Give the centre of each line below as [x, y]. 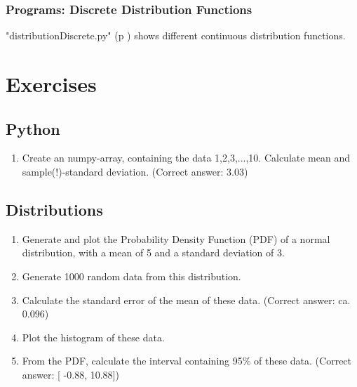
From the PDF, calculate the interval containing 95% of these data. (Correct [187, 361]
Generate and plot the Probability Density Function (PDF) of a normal [176, 238]
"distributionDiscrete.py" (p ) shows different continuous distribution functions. [176, 35]
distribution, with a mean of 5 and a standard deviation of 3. [153, 252]
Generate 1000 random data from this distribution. [132, 276]
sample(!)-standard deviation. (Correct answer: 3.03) [135, 171]
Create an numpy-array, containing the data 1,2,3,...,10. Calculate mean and [186, 158]
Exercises [51, 84]
